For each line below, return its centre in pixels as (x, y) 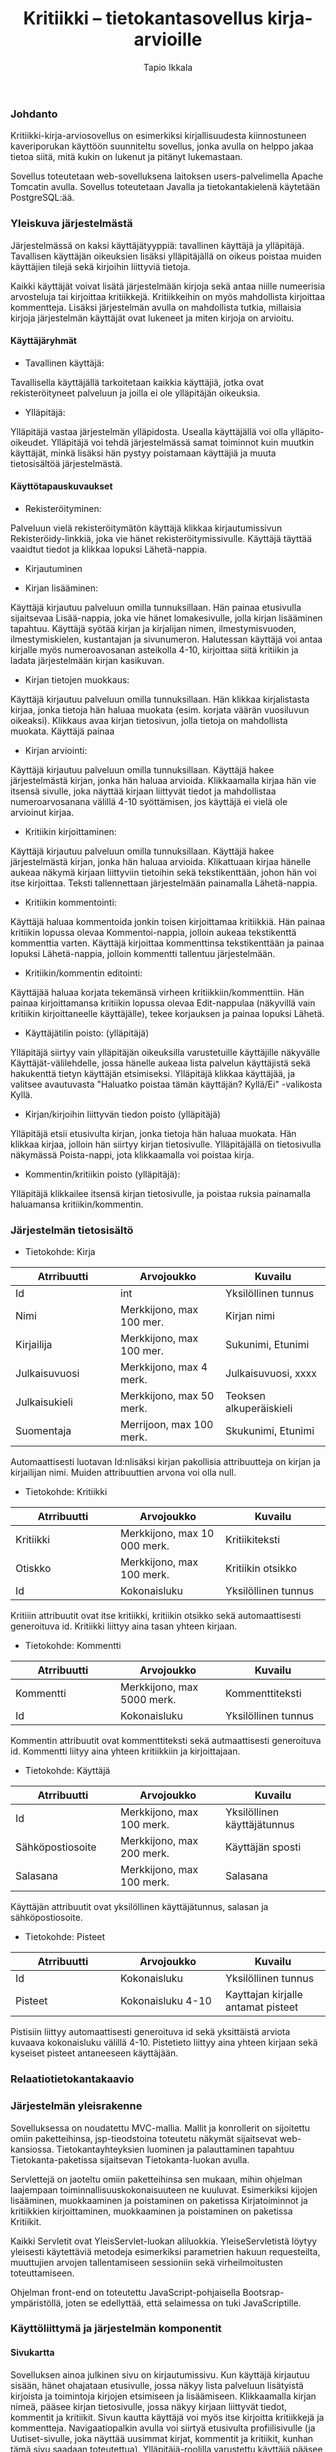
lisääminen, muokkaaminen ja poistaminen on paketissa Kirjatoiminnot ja (159, 2200)
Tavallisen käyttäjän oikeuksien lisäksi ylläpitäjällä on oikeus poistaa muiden (166, 256)
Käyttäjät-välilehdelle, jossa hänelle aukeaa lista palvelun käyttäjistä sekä (160, 1063)
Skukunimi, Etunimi (270, 1431)
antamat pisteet (262, 2007)
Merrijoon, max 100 (167, 1425)
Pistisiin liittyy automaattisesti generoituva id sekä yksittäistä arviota (150, 2032)
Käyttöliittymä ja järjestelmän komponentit (116, 2329)
